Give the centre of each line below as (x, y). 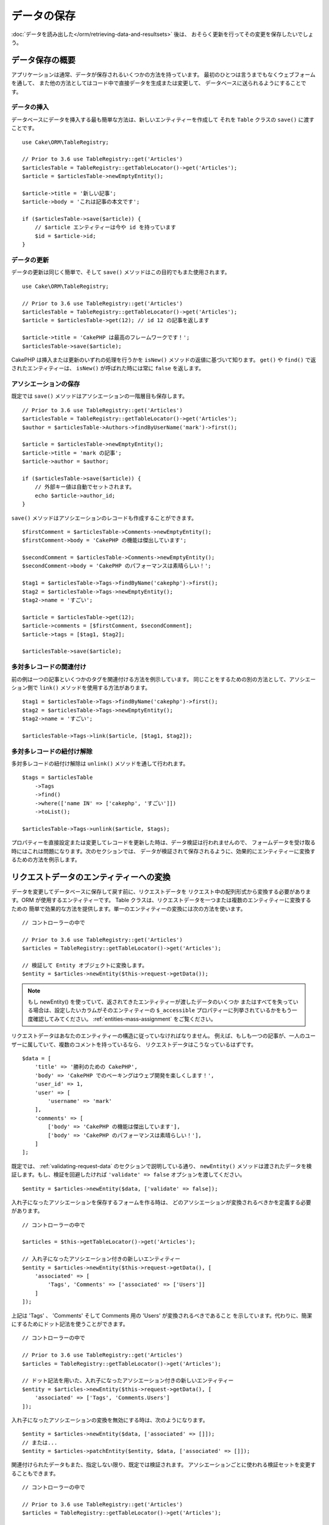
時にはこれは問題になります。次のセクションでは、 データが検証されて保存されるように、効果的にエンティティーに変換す (164, 851)
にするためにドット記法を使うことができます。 (70, 1324)
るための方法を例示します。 (46, 859)
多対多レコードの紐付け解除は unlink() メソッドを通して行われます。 (100, 763)
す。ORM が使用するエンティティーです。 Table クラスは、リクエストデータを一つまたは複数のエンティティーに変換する (161, 900)
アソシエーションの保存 (46, 384)
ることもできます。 (35, 1473)
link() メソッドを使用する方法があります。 (95, 687)
